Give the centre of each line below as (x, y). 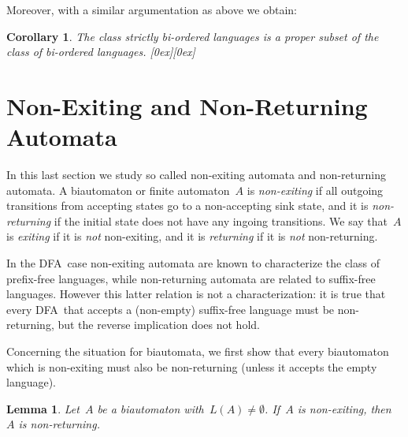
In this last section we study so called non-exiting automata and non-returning (196, 175)
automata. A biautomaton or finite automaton (118, 190)
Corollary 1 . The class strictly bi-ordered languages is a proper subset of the (193, 36)
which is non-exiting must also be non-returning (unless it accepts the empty (192, 366)
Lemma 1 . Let (43, 408)
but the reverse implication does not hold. (159, 325)
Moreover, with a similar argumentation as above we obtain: (152, 9)
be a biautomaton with (150, 408)
